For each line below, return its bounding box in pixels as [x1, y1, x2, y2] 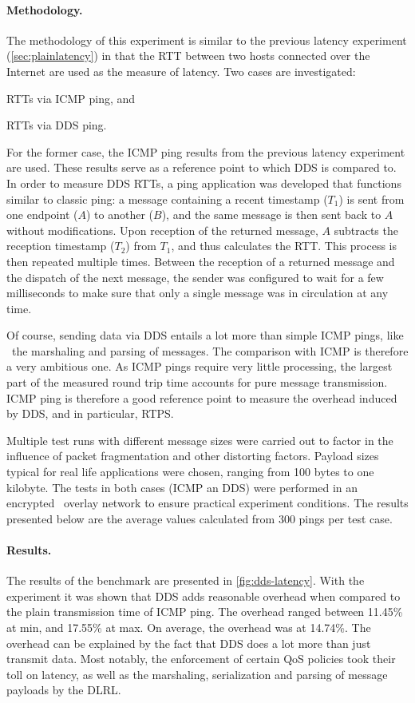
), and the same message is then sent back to [161, 206, 381, 223]
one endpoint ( [6, 206, 78, 223]
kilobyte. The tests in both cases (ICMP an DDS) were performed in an [6, 479, 358, 495]
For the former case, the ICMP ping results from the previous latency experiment [6, 143, 405, 160]
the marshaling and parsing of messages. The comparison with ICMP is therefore [11, 342, 409, 359]
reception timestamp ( [6, 237, 115, 254]
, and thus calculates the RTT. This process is [171, 237, 397, 254]
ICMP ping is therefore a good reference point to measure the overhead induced [6, 389, 397, 406]
